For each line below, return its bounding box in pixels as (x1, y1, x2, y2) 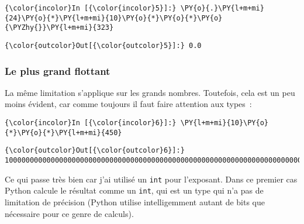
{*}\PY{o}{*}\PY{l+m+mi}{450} (5, 128, 122, 137)
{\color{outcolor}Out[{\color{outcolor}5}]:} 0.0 (5, 41, 202, 50)
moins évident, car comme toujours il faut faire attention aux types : (5, 98, 252, 110)
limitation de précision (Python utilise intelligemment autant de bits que (5, 195, 265, 208)
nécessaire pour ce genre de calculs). (5, 207, 134, 219)
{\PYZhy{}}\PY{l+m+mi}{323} (5, 23, 114, 32)
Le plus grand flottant (5, 63, 110, 78)
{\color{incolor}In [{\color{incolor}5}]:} (5, 4, 177, 12)
